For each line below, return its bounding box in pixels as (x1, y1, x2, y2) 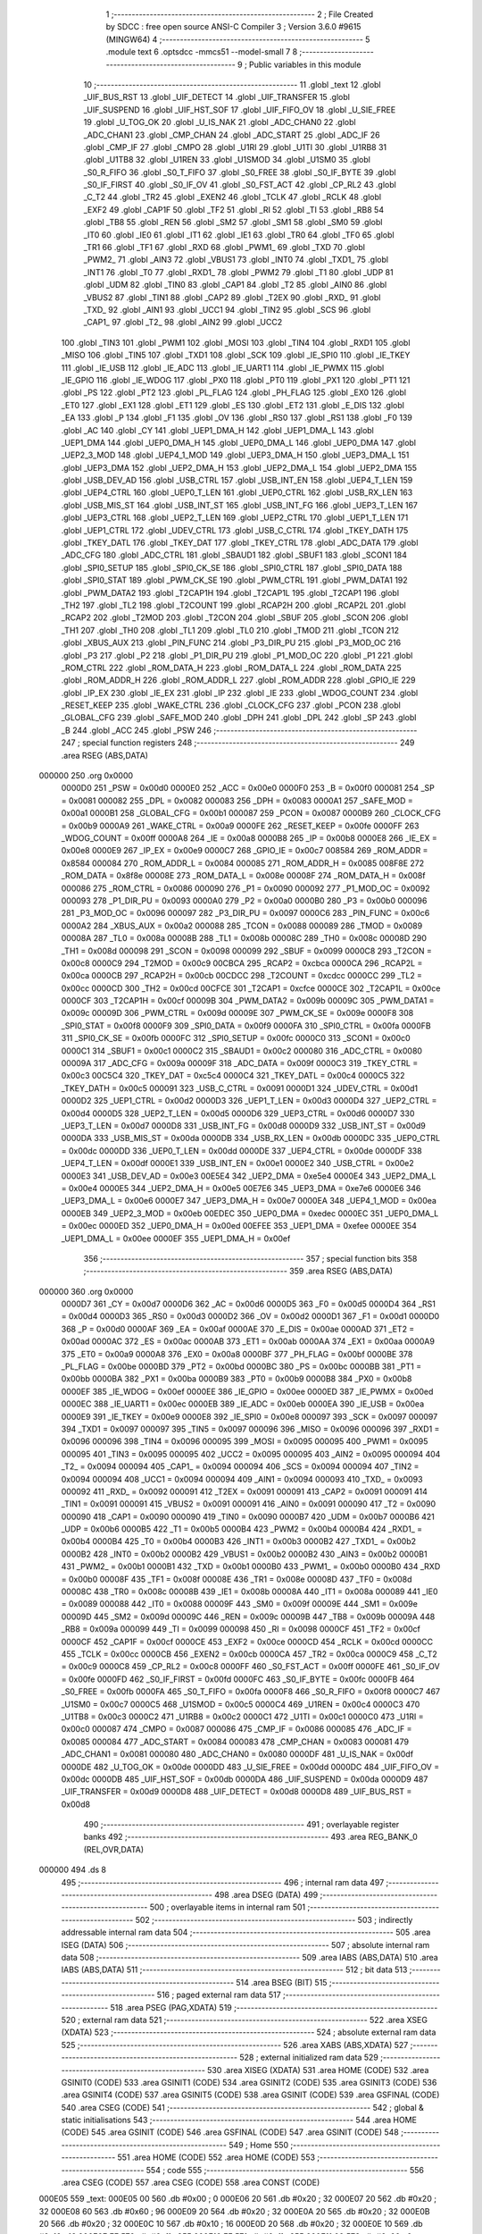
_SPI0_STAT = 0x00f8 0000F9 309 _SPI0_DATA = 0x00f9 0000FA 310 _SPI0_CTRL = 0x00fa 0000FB (61, 1020, 432, 1031)
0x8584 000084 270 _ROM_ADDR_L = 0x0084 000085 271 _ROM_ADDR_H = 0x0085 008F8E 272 (61, 858, 425, 869)
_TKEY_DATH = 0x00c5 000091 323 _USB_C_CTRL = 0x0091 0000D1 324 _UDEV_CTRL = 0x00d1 (61, 1082, 419, 1094)
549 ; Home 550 (229, 2139, 289, 2150)
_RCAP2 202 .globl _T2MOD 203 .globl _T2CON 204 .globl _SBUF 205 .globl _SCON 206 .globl (61, 612, 409, 623)
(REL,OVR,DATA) (83, 1843, 145, 1854)
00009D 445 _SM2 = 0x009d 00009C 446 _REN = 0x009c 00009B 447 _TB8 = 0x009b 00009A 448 (61, 1611, 436, 1622)
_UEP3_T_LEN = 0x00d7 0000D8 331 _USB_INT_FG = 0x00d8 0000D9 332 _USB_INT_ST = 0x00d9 (61, 1120, 426, 1130)
